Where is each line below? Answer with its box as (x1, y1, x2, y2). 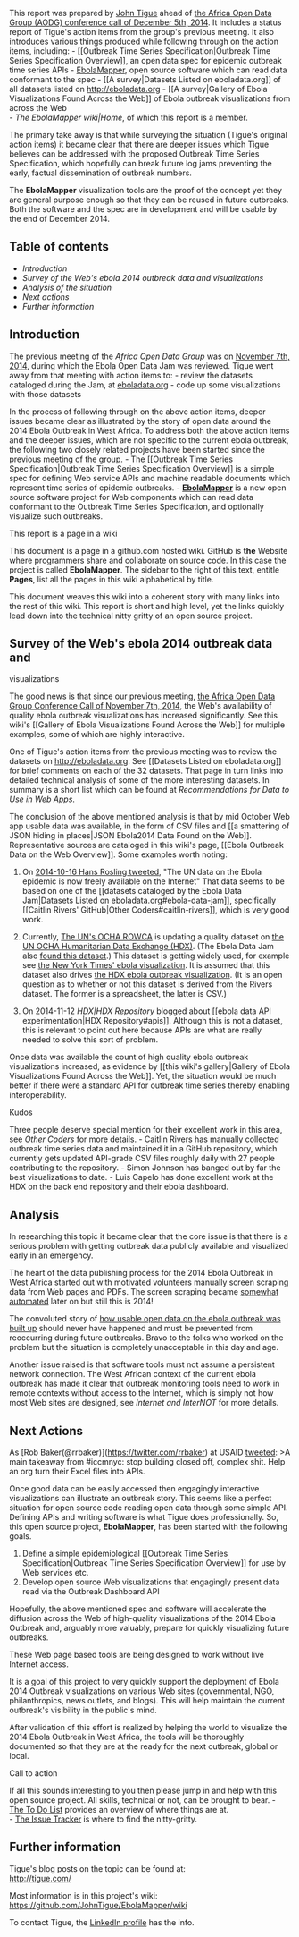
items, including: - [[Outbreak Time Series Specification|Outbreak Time (9, 46, 271, 56)
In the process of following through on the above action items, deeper (9, 406, 266, 417)
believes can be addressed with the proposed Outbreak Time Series (9, 149, 260, 159)
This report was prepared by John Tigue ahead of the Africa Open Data (9, 8, 272, 18)
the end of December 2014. (9, 214, 110, 224)
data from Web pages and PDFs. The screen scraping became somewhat (9, 1287, 279, 1297)
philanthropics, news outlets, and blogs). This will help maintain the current (9, 1695, 286, 1706)
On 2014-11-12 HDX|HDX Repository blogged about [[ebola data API (21, 1006, 272, 1016)
